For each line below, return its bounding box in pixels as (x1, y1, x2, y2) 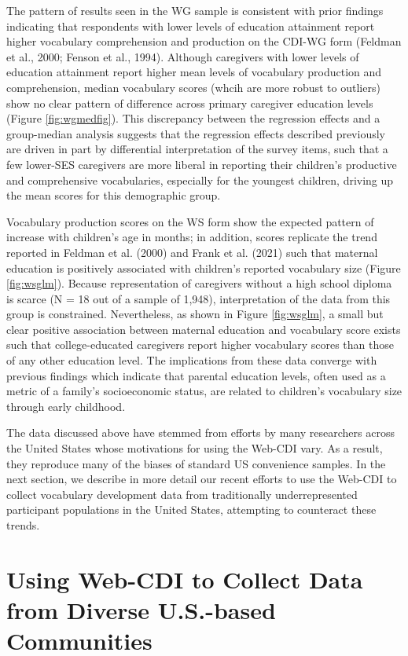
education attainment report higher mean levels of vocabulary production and (6, 64, 382, 80)
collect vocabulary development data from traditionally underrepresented (6, 486, 358, 502)
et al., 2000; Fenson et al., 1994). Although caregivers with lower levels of (6, 48, 359, 64)
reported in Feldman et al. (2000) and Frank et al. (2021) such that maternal (6, 244, 378, 260)
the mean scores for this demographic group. (6, 187, 221, 203)
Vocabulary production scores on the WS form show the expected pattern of (6, 213, 374, 229)
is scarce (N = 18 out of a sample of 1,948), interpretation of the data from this (6, 290, 391, 306)
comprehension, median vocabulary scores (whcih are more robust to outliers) (6, 79, 380, 95)
